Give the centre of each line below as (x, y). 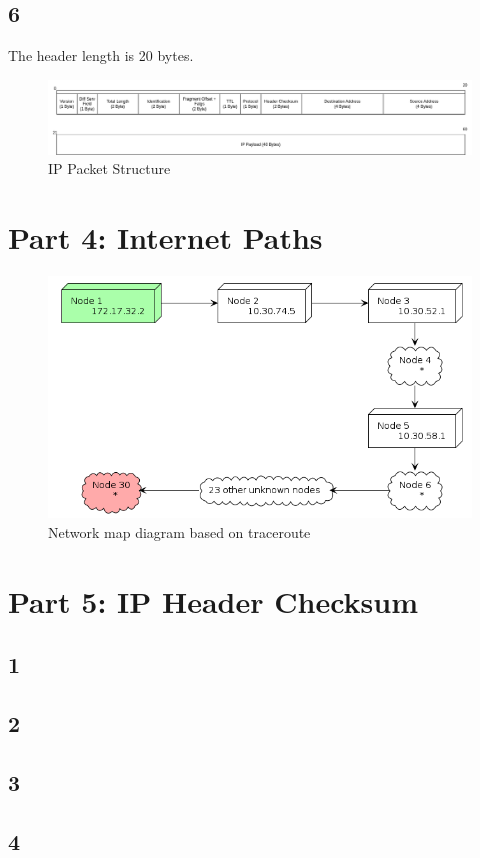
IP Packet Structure (109, 168)
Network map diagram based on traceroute (179, 531)
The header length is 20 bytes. (101, 55)
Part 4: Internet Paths (165, 237)
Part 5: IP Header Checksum (213, 600)
